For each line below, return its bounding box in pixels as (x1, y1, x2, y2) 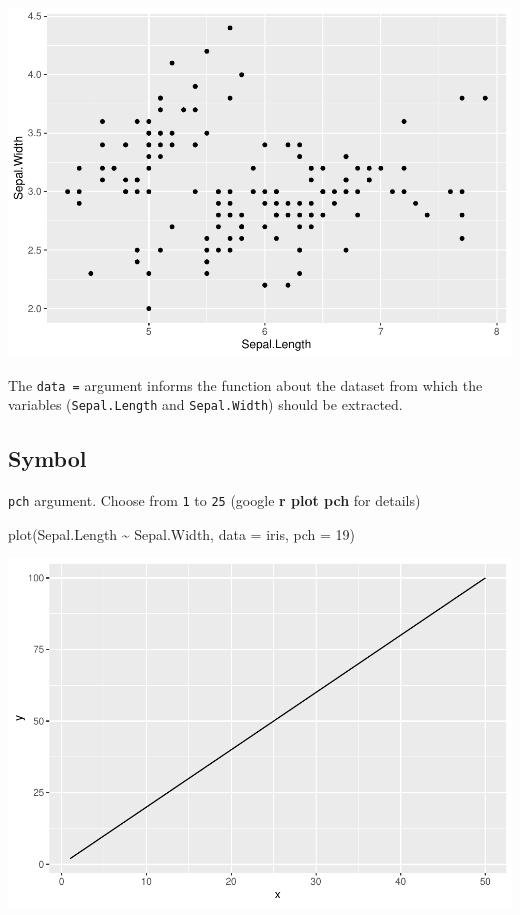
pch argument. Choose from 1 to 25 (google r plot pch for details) (8, 490, 421, 511)
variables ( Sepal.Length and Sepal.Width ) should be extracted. (8, 394, 403, 415)
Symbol (8, 443, 87, 474)
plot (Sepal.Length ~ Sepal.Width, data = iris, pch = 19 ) (8, 523, 355, 544)
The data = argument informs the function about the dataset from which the (8, 374, 483, 395)
